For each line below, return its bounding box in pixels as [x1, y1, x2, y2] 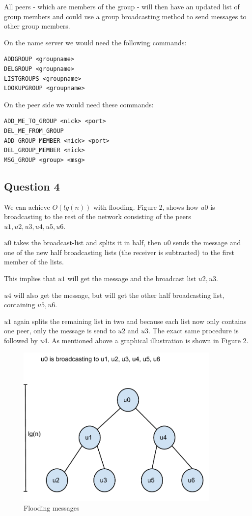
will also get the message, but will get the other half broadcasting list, [13, 290, 224, 300]
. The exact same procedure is [148, 325, 239, 336]
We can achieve [4, 201, 50, 212]
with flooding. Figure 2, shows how [93, 201, 198, 212]
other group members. [4, 21, 70, 31]
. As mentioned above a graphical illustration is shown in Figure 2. [47, 335, 249, 346]
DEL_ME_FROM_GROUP [4, 127, 64, 134]
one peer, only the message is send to [4, 325, 116, 336]
